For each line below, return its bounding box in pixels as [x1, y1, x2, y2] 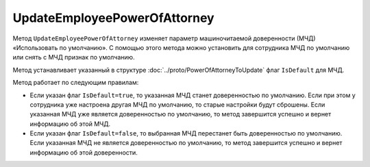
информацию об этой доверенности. [29, 148, 138, 157]
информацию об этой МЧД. [29, 120, 111, 128]
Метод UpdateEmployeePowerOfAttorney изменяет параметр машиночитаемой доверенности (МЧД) [12, 34, 316, 42]
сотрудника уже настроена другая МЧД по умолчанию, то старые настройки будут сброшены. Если [29, 100, 325, 109]
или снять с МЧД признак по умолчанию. [12, 53, 135, 62]
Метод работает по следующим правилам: [12, 79, 139, 87]
